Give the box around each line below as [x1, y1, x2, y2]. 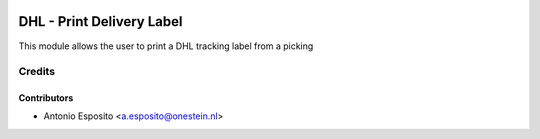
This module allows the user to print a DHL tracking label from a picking [18, 40, 314, 52]
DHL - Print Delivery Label [18, 13, 183, 30]
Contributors [18, 92, 74, 104]
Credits [18, 65, 55, 79]
